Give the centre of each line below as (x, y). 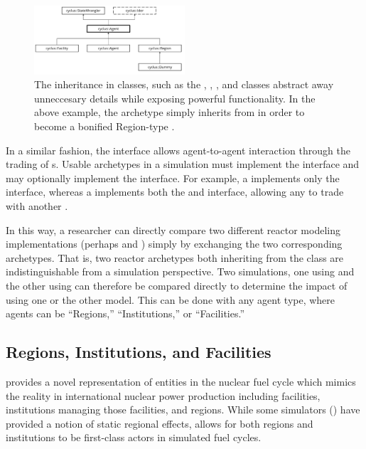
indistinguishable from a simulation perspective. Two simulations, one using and (180, 271)
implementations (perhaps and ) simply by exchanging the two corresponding (174, 244)
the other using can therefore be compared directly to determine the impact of (177, 285)
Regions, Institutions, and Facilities (139, 352)
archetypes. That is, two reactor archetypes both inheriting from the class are (175, 257)
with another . (37, 206)
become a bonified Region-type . (104, 126)
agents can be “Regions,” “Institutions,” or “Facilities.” (125, 313)
